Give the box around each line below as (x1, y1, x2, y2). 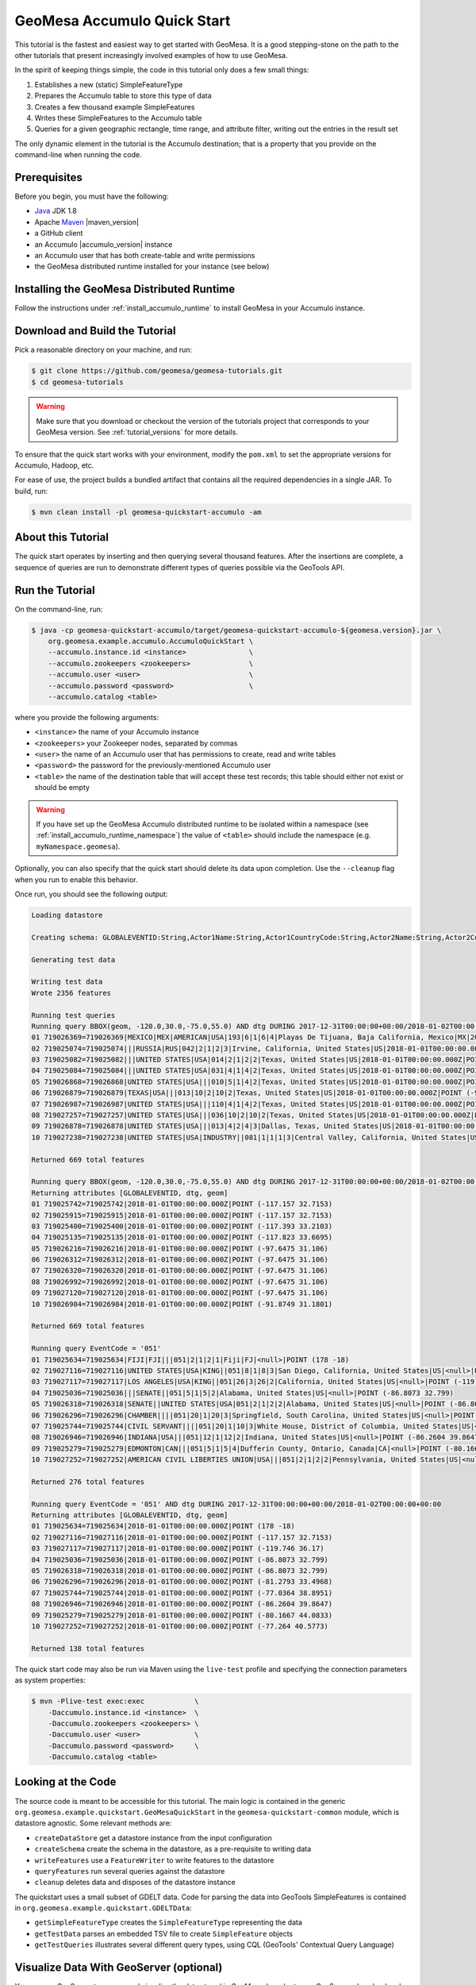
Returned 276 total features (31, 1477, 145, 1486)
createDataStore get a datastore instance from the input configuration (34, 1833, 273, 1842)
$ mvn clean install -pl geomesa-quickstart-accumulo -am (31, 507, 262, 516)
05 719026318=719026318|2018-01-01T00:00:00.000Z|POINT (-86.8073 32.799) (31, 1567, 329, 1575)
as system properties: (14, 1675, 86, 1685)
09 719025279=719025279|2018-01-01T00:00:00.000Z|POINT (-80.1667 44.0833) (31, 1610, 333, 1620)
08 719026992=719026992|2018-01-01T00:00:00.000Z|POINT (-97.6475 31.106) (31, 1277, 329, 1286)
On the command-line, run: (14, 604, 103, 614)
